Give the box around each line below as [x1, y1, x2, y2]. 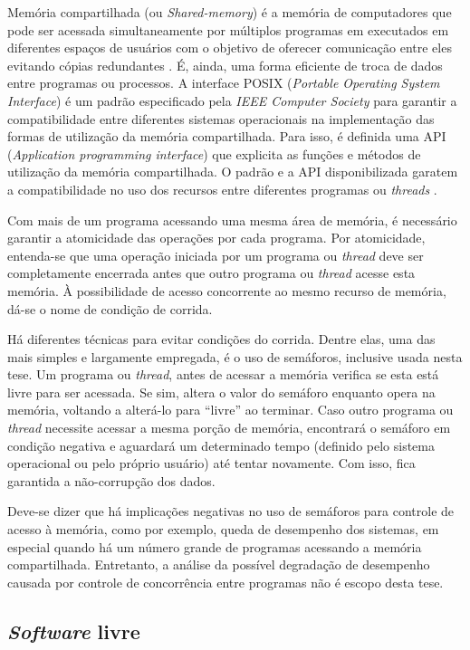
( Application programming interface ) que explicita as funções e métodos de [7, 144, 421, 163]
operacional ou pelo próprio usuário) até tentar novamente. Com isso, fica [7, 454, 416, 473]
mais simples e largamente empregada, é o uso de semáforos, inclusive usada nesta [7, 347, 463, 366]
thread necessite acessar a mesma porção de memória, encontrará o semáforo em [7, 418, 451, 437]
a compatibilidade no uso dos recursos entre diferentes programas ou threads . [7, 179, 437, 198]
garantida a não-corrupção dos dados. [7, 471, 216, 490]
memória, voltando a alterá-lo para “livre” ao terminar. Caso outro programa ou [7, 400, 454, 419]
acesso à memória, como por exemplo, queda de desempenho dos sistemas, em [7, 520, 439, 539]
